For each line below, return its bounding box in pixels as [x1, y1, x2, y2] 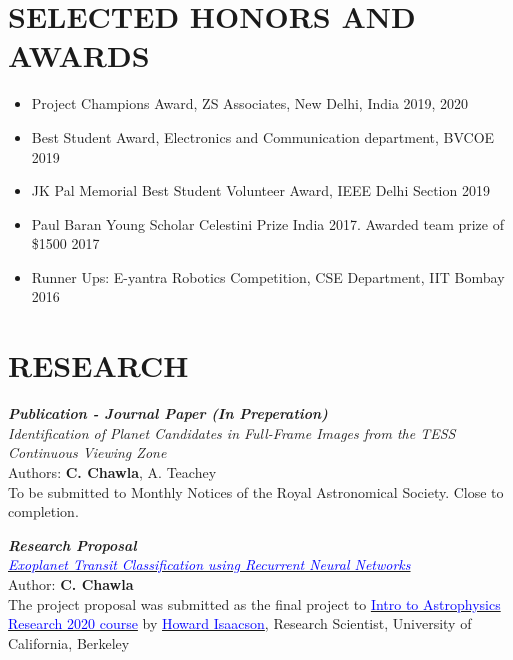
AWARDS [8, 35, 150, 76]
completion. [8, 501, 79, 522]
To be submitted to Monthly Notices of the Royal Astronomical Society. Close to [8, 481, 504, 502]
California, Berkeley [8, 632, 130, 653]
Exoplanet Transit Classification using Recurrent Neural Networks [8, 554, 411, 575]
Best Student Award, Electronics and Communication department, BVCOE [31, 126, 495, 147]
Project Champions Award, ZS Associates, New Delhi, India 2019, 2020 [31, 93, 469, 114]
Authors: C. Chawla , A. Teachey [8, 461, 217, 482]
